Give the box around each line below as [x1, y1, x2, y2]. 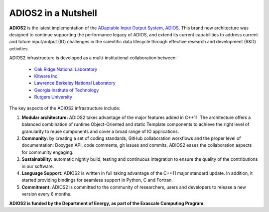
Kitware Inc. [34, 73, 59, 79]
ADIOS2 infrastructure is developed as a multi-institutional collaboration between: [9, 55, 177, 61]
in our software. [21, 163, 54, 169]
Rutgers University [34, 94, 72, 100]
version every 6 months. [21, 191, 72, 197]
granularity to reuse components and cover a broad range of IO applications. [21, 128, 179, 134]
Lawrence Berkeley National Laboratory [34, 80, 116, 86]
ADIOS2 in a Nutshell [9, 7, 97, 18]
